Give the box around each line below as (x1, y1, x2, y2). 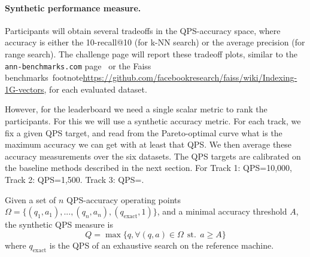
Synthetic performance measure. (5, 1, 141, 14)
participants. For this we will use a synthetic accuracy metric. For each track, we (5, 115, 301, 127)
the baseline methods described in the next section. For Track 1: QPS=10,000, (5, 161, 292, 174)
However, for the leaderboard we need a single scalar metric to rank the (5, 103, 268, 115)
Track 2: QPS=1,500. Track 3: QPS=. (5, 173, 144, 185)
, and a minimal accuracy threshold (157, 205, 287, 218)
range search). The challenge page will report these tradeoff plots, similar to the (5, 47, 297, 60)
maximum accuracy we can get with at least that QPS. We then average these (5, 138, 292, 151)
